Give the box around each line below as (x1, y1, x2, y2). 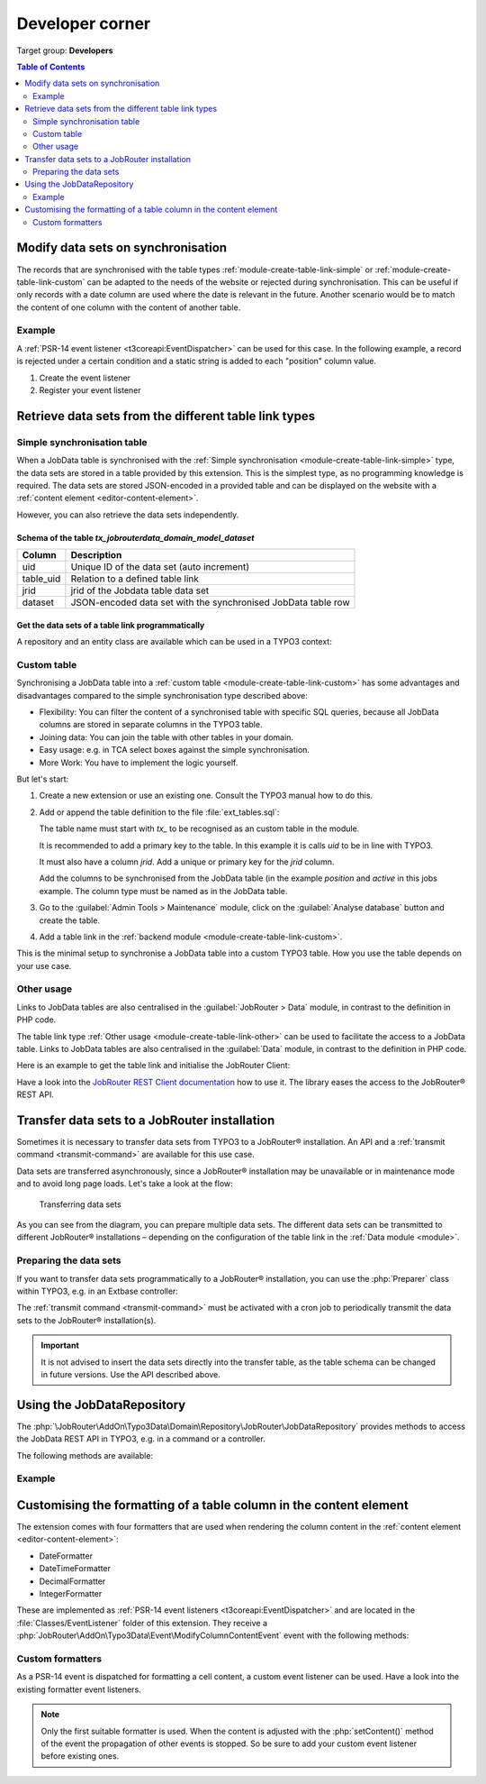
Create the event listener (39, 372, 130, 383)
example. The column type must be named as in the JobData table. (39, 885, 288, 896)
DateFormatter (39, 1551, 94, 1561)
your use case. (16, 960, 72, 971)
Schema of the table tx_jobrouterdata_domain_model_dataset (16, 532, 255, 543)
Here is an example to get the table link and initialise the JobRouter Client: (16, 1060, 291, 1071)
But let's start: (16, 773, 69, 784)
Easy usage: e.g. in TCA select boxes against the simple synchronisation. (39, 745, 310, 755)
